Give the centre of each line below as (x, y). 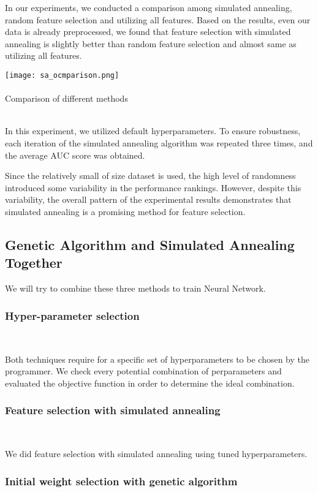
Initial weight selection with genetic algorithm (121, 481)
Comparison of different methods (66, 98)
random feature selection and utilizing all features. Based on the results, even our (158, 19)
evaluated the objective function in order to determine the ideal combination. (150, 383)
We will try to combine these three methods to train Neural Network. (135, 288)
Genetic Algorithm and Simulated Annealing (150, 244)
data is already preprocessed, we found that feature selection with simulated (148, 32)
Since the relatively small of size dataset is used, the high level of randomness (150, 176)
